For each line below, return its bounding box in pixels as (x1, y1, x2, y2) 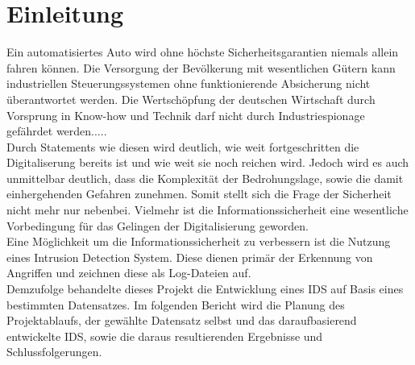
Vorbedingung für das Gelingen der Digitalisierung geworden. (6, 217, 309, 234)
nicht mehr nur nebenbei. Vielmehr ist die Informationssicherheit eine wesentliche (6, 201, 409, 218)
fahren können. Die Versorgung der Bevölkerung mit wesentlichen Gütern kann (6, 59, 396, 76)
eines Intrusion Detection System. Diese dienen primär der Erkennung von (6, 248, 373, 265)
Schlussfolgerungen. (6, 343, 102, 360)
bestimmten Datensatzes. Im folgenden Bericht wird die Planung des (6, 296, 345, 313)
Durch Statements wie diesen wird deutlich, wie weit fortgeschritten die (6, 138, 359, 155)
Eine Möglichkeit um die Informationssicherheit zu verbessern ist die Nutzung (6, 233, 391, 250)
